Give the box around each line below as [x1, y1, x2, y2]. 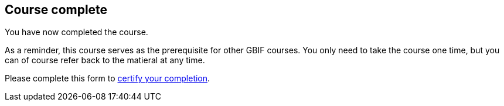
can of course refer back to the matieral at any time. [5, 55, 205, 66]
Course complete [5, 2, 108, 17]
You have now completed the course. [5, 27, 148, 37]
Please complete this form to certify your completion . [5, 73, 210, 84]
